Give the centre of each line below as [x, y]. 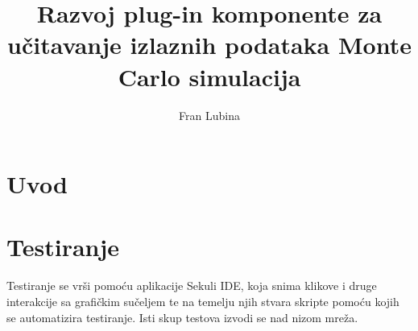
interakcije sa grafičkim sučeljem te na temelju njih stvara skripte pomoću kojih [203, 301]
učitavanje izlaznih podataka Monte [209, 45]
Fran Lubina [209, 115]
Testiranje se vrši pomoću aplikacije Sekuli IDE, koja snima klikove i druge [192, 285]
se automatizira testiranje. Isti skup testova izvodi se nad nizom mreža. [182, 317]
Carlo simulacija [209, 76]
